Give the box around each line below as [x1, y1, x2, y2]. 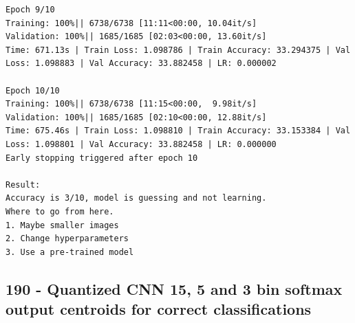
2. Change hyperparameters [6, 234, 129, 244]
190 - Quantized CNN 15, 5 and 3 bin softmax [6, 278, 343, 299]
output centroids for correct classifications [6, 298, 312, 320]
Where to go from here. [6, 206, 114, 216]
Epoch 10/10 [6, 85, 60, 96]
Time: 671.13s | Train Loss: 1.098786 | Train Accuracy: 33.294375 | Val [6, 45, 351, 55]
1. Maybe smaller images [6, 220, 119, 230]
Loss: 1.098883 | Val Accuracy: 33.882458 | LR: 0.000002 [6, 58, 277, 69]
